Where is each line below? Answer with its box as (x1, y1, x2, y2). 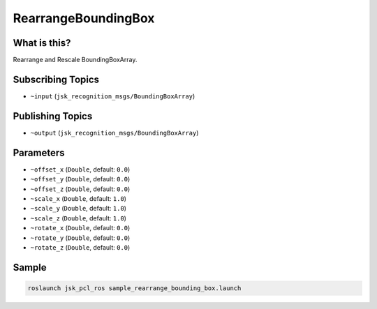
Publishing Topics (13, 110, 93, 122)
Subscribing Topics (13, 73, 100, 85)
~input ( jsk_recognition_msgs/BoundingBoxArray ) (30, 91, 195, 100)
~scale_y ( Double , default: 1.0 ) (30, 204, 127, 213)
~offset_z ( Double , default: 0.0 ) (30, 185, 131, 193)
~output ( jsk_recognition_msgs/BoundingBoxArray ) (30, 128, 199, 137)
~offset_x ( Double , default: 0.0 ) (30, 165, 131, 174)
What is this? (13, 37, 71, 49)
